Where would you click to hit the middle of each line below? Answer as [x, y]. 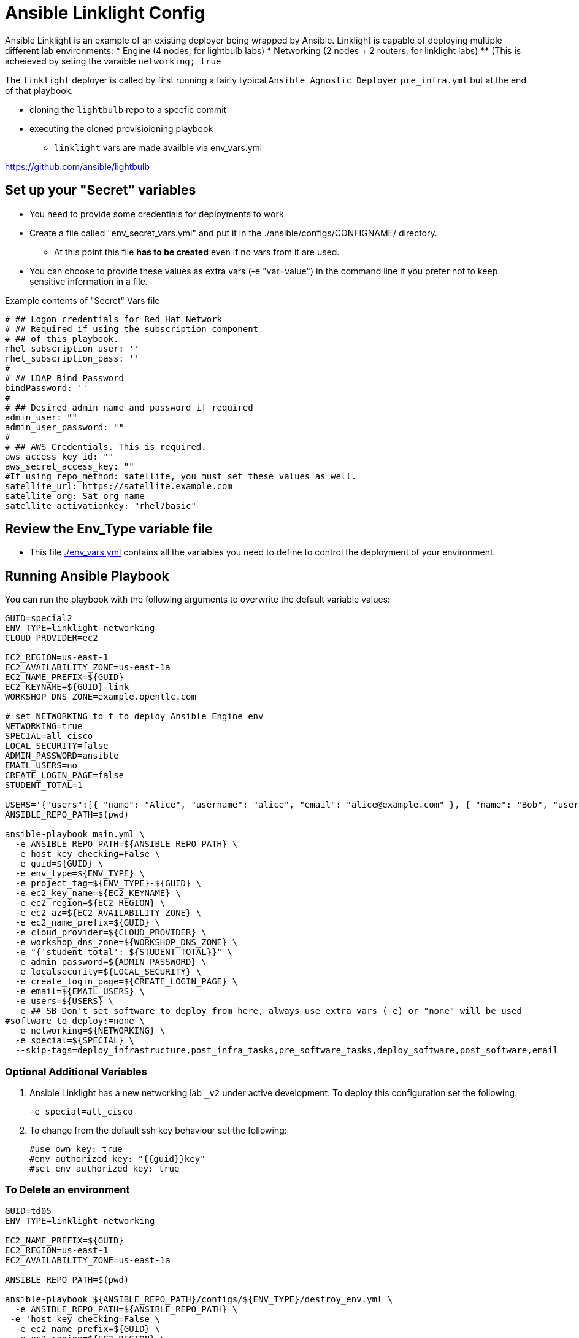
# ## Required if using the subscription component [132, 329]
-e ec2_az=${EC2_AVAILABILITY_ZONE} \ [108, 913]
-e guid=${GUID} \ [59, 864]
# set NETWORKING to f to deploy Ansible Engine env [134, 717]
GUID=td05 [28, 1211]
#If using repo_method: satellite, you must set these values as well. [181, 476]
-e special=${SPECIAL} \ [75, 1041]
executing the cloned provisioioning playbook [121, 128]
